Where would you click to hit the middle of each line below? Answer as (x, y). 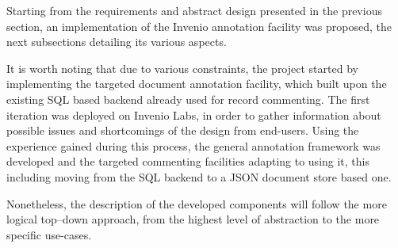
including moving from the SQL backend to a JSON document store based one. (199, 176)
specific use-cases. (49, 234)
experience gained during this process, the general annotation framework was (193, 145)
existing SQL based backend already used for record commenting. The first (188, 99)
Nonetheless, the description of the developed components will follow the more (197, 203)
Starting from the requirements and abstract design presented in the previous (194, 10)
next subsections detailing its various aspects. (117, 42)
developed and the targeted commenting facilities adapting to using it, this (188, 161)
